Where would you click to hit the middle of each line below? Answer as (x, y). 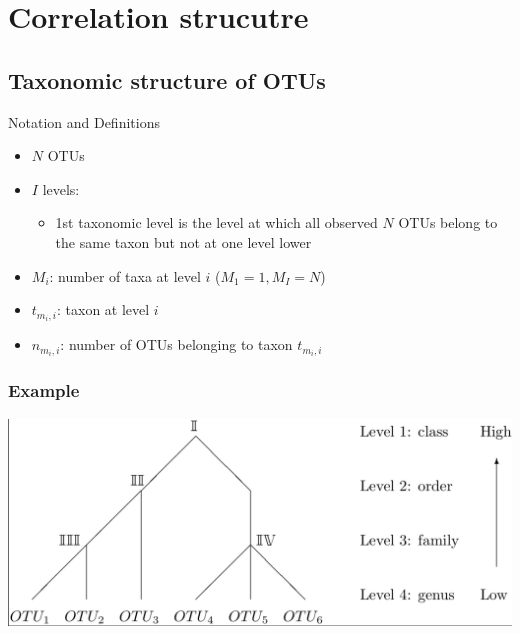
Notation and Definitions (84, 121)
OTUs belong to (448, 222)
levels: (61, 188)
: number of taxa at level (125, 275)
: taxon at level (103, 309)
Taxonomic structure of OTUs (167, 79)
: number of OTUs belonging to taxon (176, 344)
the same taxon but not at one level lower (183, 241)
